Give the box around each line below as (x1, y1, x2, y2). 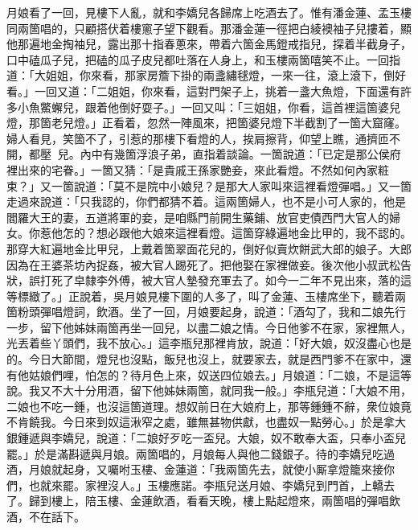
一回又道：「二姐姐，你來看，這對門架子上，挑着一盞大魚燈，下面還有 (34, 82, 400, 99)
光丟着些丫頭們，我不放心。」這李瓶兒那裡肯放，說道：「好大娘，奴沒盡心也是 (6, 335, 412, 351)
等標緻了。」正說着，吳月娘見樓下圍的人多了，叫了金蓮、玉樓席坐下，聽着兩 (6, 287, 406, 304)
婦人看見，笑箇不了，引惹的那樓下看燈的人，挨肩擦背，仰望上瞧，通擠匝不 (6, 129, 400, 146)
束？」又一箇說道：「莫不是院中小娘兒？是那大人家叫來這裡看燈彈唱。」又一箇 (6, 177, 412, 194)
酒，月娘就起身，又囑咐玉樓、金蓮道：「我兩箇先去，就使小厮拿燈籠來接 (6, 461, 383, 478)
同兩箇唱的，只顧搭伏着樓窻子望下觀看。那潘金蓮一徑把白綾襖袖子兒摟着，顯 (6, 19, 412, 36)
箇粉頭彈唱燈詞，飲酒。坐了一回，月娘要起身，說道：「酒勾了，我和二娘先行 (6, 303, 406, 320)
